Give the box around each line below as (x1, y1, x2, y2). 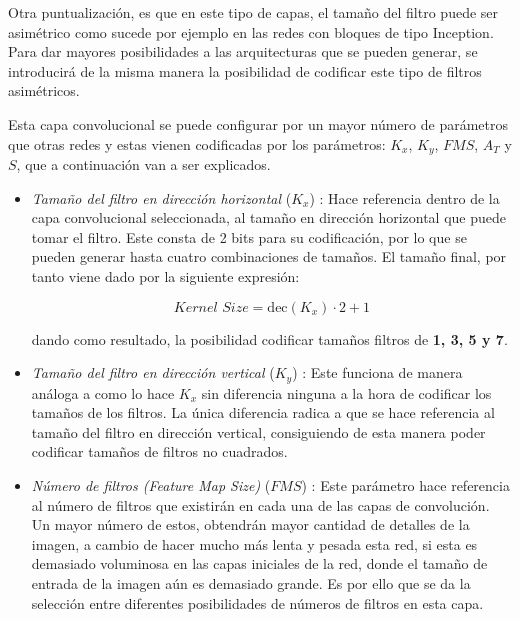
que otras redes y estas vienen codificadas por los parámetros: (8, 133, 386, 154)
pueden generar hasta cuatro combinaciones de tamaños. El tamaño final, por (31, 246, 507, 267)
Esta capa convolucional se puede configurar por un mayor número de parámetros (8, 113, 509, 134)
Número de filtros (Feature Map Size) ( (31, 475, 271, 495)
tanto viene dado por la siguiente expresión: (31, 265, 300, 286)
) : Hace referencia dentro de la (309, 187, 500, 208)
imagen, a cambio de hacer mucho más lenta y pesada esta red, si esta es (31, 533, 478, 554)
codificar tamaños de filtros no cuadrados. (31, 441, 288, 462)
